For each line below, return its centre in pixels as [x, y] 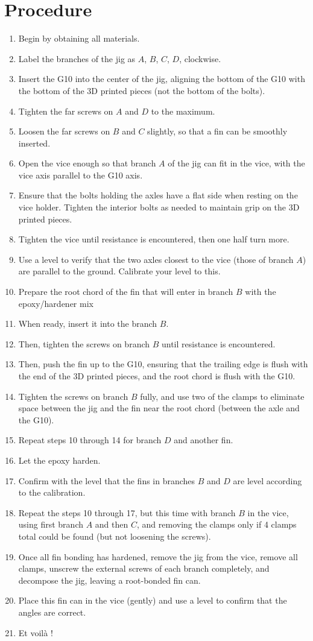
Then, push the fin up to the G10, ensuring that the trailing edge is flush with [163, 364]
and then [112, 524]
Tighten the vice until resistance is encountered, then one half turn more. [154, 239]
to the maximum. [183, 111]
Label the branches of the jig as [77, 58]
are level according [267, 480]
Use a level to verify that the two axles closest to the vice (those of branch [156, 259]
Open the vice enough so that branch [87, 163]
